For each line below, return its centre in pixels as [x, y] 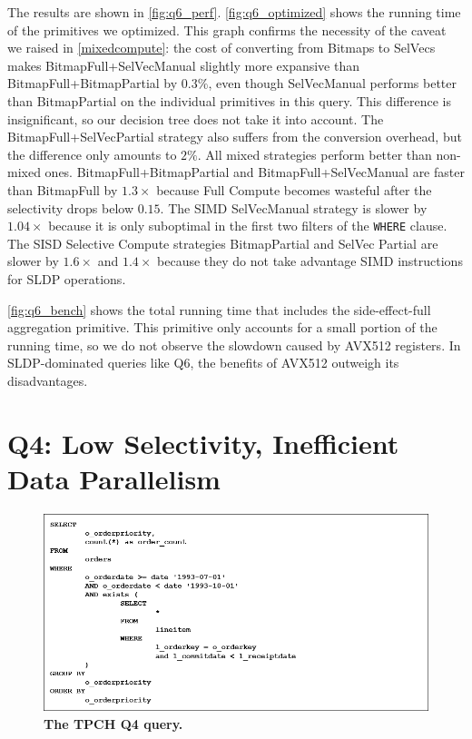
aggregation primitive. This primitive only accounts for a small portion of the [222, 327]
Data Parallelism [114, 478]
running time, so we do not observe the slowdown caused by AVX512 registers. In [234, 345]
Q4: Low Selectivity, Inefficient [203, 443]
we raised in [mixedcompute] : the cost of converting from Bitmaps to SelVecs [221, 48]
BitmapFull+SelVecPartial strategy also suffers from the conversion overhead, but [235, 137]
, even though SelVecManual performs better [332, 83]
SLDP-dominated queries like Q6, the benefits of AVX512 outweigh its [203, 363]
